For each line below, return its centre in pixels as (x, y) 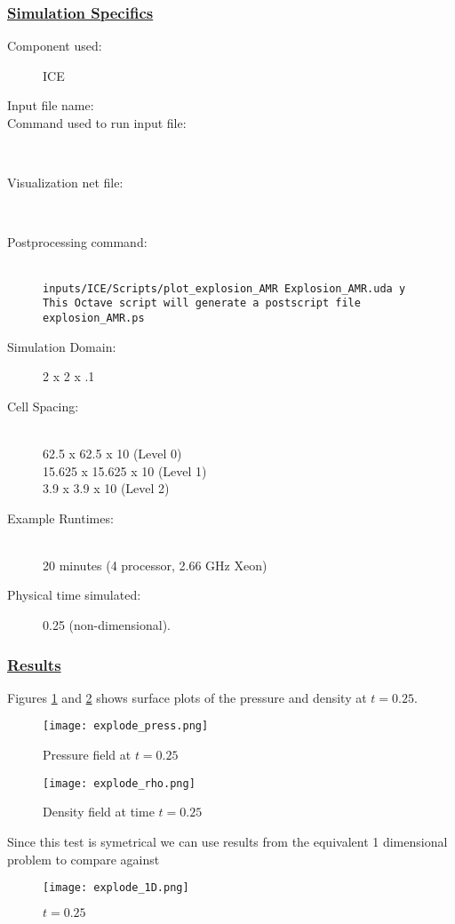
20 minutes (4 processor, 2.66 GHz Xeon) (155, 565)
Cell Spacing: (43, 406)
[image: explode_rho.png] (119, 783)
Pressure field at (87, 755)
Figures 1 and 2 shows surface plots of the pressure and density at (187, 697)
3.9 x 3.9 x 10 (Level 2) (106, 488)
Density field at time (99, 812)
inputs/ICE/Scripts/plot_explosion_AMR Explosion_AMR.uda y (224, 288)
